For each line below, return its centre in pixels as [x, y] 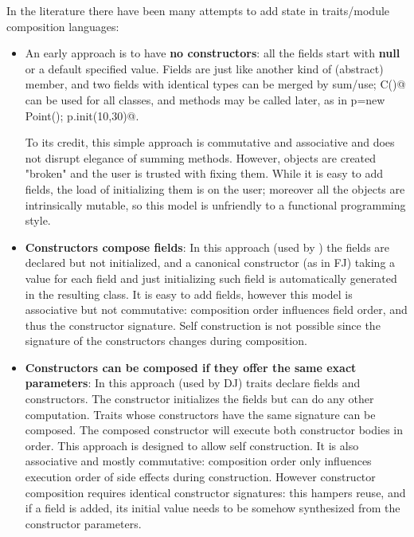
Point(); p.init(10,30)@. [82, 115]
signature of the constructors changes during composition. [166, 341]
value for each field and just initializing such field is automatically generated [211, 278]
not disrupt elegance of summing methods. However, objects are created [201, 157]
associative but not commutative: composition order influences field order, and [216, 310]
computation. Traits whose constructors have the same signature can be [200, 414]
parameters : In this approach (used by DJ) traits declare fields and [193, 383]
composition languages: [63, 26]
